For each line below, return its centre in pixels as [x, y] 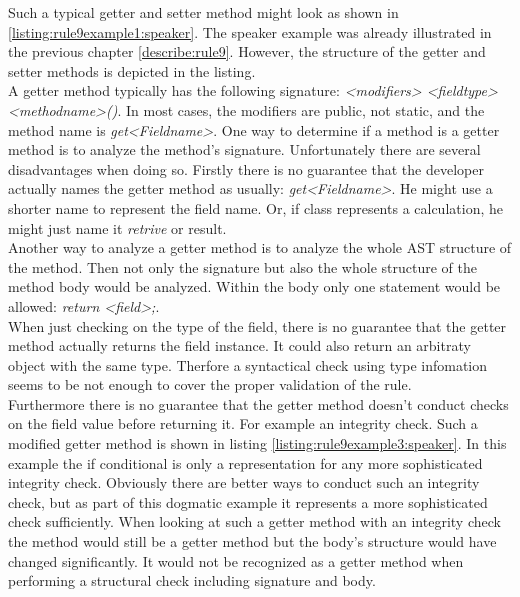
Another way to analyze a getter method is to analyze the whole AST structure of [260, 247]
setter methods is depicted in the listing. [132, 70]
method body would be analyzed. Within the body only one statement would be [254, 286]
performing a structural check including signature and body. [192, 580]
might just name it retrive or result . [117, 227]
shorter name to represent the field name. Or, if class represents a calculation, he [255, 207]
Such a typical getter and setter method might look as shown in [203, 12]
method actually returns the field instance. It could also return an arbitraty [239, 345]
